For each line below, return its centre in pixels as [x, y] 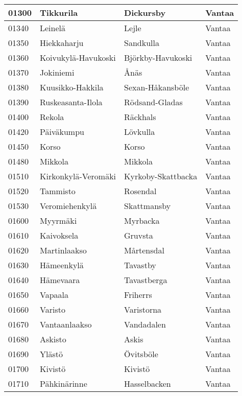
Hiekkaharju [62, 43]
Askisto [53, 339]
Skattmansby [148, 206]
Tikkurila [59, 13]
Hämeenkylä [62, 265]
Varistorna [143, 309]
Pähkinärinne [64, 383]
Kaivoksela [59, 235]
